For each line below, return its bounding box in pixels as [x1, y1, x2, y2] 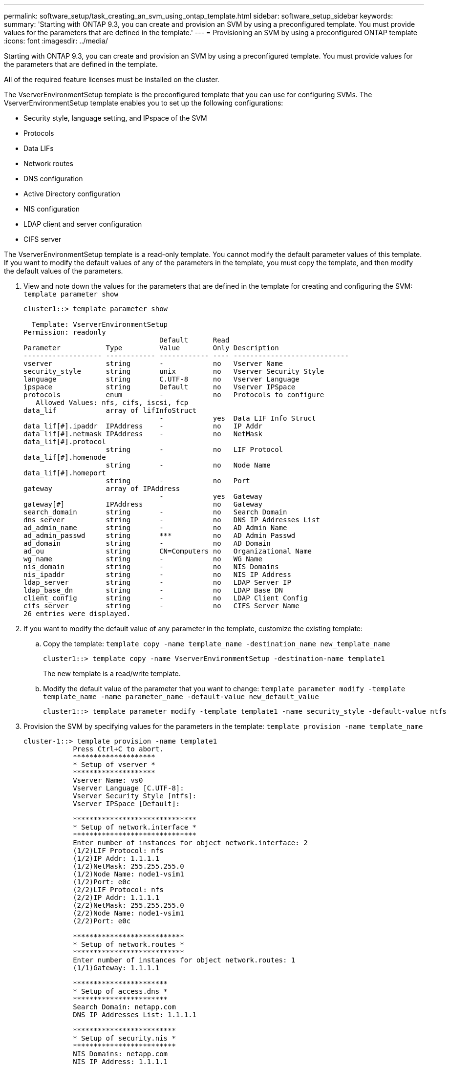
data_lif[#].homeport [23, 469, 106, 477]
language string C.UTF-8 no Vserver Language [23, 375, 300, 383]
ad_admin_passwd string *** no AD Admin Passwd [23, 532, 296, 539]
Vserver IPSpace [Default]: [73, 800, 180, 808]
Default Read [159, 336, 230, 344]
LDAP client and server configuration [23, 220, 142, 228]
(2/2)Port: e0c [73, 917, 131, 925]
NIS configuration [23, 205, 80, 213]
